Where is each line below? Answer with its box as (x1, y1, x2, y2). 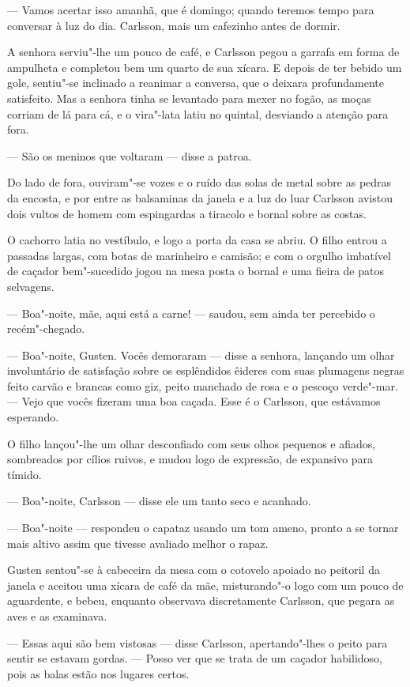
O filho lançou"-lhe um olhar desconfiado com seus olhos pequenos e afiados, (7, 435, 376, 451)
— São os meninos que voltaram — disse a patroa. (7, 147, 252, 164)
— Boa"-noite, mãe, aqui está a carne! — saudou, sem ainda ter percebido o (7, 304, 375, 321)
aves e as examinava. (7, 608, 107, 624)
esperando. (7, 409, 59, 425)
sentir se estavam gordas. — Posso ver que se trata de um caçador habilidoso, (7, 650, 382, 666)
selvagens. (7, 277, 55, 294)
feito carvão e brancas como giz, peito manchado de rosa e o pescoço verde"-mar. (7, 377, 398, 394)
